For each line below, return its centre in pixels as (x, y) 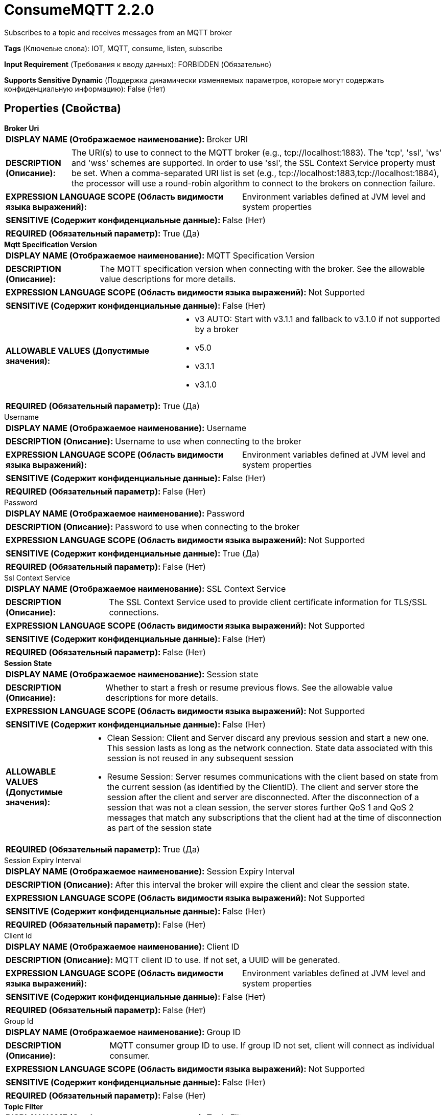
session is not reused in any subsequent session (200, 758)
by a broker (217, 329)
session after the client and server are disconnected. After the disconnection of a (263, 797)
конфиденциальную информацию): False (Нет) (85, 89)
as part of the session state (159, 828)
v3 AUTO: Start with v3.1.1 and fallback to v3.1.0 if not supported (318, 319)
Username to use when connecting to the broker (208, 441)
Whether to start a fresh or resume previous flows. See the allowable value (249, 687)
